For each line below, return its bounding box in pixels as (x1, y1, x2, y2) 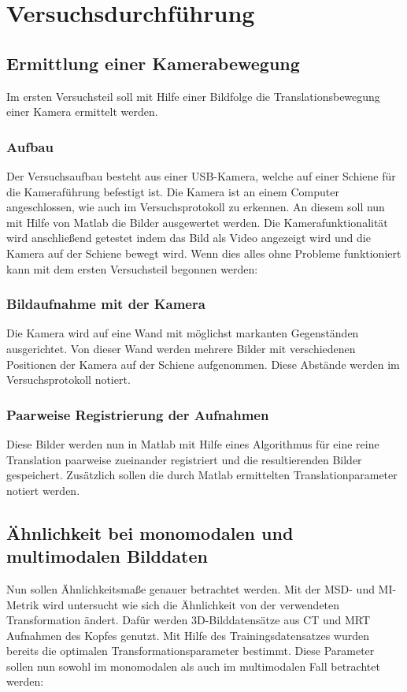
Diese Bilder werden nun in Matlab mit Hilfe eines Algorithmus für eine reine (6, 435, 379, 452)
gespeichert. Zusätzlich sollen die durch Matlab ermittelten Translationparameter (6, 467, 398, 483)
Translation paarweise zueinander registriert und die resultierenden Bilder (6, 451, 362, 467)
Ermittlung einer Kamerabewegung (6, 50, 300, 75)
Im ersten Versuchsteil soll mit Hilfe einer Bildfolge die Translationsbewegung (6, 87, 380, 104)
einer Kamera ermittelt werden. (6, 103, 158, 120)
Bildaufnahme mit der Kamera (6, 294, 205, 314)
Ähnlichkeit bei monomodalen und (6, 520, 294, 545)
